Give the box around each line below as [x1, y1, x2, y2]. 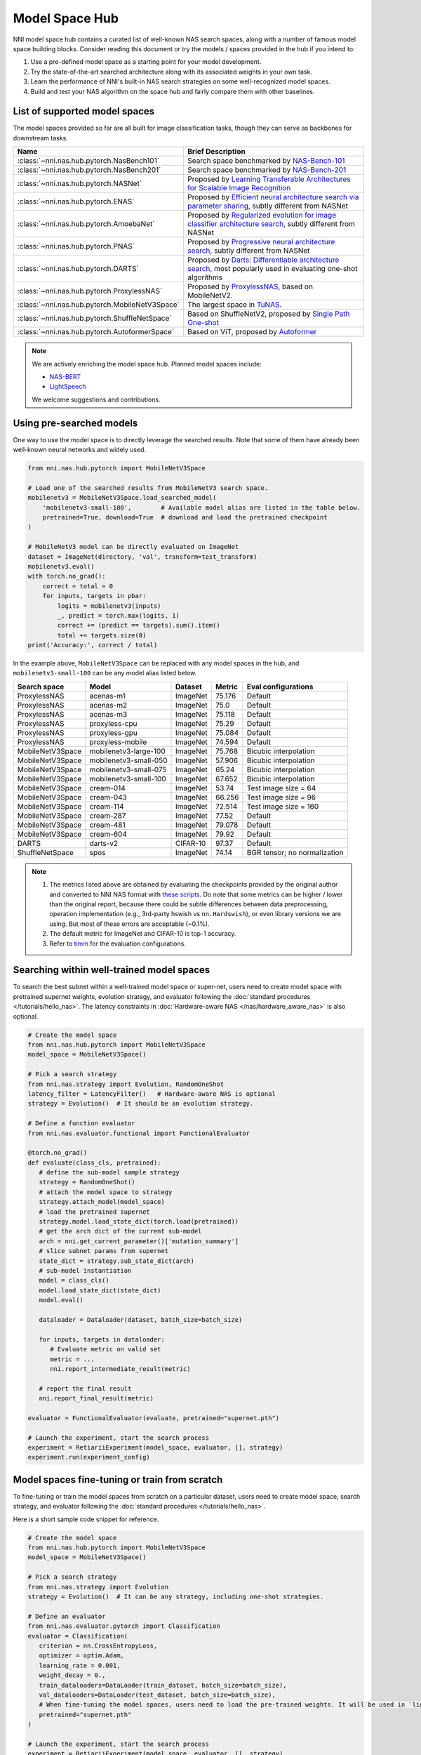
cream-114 [89, 801, 124, 811]
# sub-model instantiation [39, 1267, 132, 1274]
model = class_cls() [39, 1276, 110, 1285]
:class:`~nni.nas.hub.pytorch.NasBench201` [17, 165, 161, 175]
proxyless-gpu [89, 727, 138, 737]
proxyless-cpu [89, 718, 138, 728]
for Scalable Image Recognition [187, 183, 291, 193]
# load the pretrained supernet [39, 1207, 150, 1216]
